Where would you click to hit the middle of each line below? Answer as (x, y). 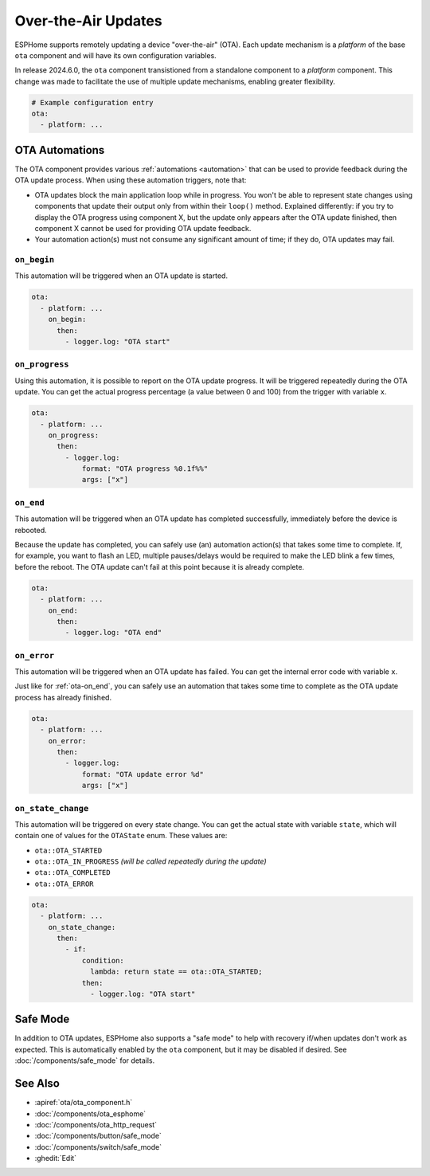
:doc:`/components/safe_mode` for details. (85, 1060)
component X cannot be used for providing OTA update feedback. (143, 228)
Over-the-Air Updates (88, 21)
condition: (103, 960)
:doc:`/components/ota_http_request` (96, 1124)
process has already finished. (63, 697)
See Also (37, 1084)
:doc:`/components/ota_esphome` (90, 1113)
